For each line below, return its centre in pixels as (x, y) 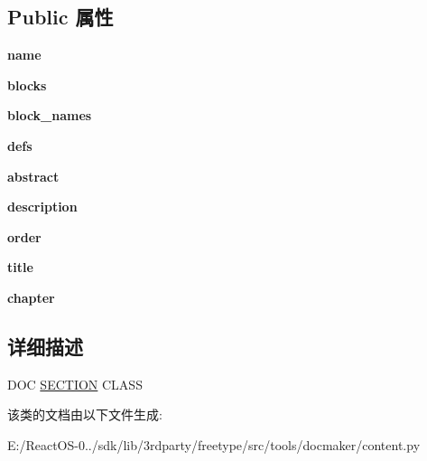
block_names (50, 115)
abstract (33, 176)
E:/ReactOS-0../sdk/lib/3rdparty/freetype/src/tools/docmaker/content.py (214, 444)
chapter (31, 297)
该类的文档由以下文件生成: (85, 414)
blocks (27, 85)
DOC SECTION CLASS (75, 384)
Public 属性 (60, 17)
